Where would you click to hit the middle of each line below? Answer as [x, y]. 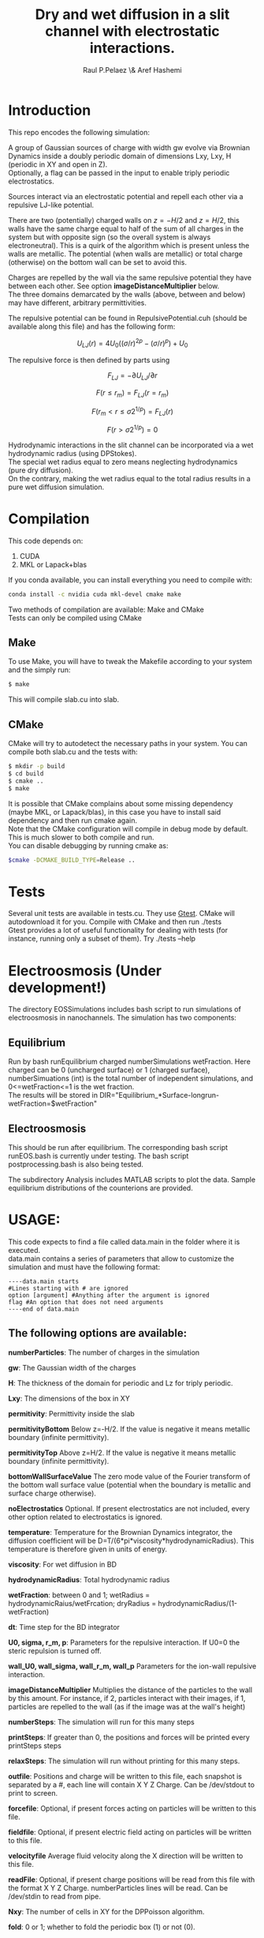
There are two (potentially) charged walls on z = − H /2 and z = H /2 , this [124, 220]
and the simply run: [39, 670]
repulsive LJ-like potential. [51, 205]
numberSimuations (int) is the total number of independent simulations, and [131, 1078]
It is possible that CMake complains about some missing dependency [121, 803]
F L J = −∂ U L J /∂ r [132, 376]
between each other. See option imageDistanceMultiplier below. [114, 285]
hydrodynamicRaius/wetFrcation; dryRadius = [82, 1603]
